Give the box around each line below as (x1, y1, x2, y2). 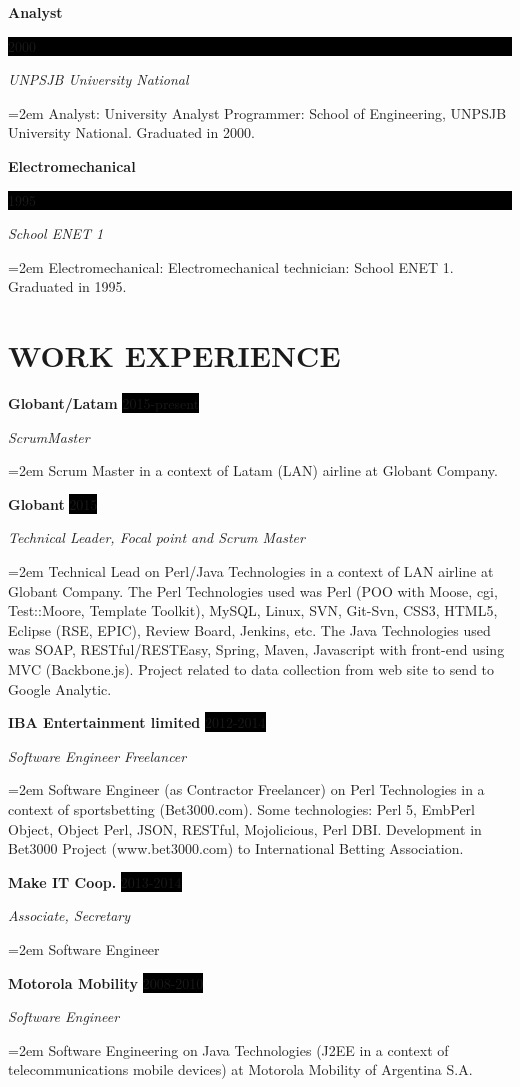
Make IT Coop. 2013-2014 (8, 871, 182, 892)
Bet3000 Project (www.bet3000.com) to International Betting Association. (8, 838, 464, 859)
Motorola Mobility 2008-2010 (8, 972, 204, 993)
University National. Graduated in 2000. (8, 122, 255, 143)
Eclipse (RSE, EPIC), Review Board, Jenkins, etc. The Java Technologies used (8, 619, 491, 640)
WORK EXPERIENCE (8, 335, 341, 376)
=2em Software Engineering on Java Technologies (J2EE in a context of (8, 1039, 449, 1060)
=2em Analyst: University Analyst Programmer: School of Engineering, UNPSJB (8, 102, 507, 123)
